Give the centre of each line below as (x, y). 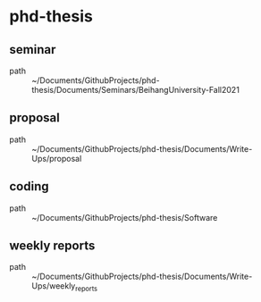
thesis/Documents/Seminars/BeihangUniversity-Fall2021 (135, 90)
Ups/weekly (54, 286)
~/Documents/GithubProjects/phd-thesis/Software (125, 217)
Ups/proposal (57, 158)
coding (29, 186)
